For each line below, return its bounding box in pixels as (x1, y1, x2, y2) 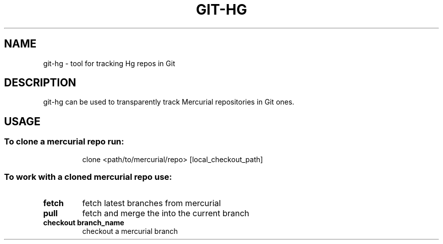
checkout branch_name (43, 218, 124, 227)
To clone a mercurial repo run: (4, 136, 124, 147)
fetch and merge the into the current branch (82, 208, 249, 219)
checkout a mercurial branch (82, 227, 178, 236)
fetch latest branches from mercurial (82, 198, 221, 209)
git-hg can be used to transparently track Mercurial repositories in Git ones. (43, 97, 294, 107)
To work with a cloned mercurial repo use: (4, 172, 172, 182)
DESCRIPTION (4, 76, 76, 89)
